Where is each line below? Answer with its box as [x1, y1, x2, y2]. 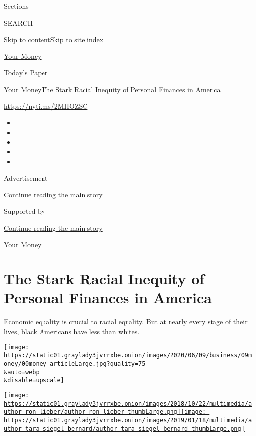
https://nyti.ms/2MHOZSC [4, 100, 88, 111]
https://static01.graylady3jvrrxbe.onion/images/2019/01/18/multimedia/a [4, 416, 252, 424]
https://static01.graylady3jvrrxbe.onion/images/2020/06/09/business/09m [4, 352, 252, 359]
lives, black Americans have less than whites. [4, 326, 140, 336]
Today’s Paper [4, 67, 48, 78]
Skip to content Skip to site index [4, 34, 104, 45]
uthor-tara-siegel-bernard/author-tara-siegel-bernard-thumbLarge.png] [4, 425, 245, 432]
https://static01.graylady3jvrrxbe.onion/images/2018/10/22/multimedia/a [4, 400, 252, 407]
